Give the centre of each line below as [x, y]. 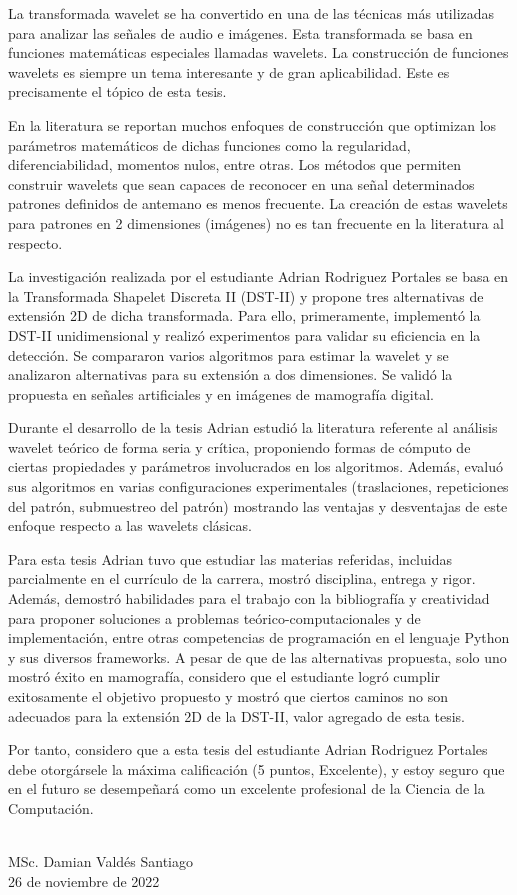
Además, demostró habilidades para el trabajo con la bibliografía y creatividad [249, 598]
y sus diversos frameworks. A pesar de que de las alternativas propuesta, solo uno [257, 656]
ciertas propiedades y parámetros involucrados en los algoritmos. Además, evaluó [256, 466]
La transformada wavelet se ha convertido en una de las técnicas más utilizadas [251, 13]
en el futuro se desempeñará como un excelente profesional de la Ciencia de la [246, 788]
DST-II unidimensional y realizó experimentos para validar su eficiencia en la [244, 334]
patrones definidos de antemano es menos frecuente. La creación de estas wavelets [258, 203]
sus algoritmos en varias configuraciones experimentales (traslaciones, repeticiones [258, 486]
